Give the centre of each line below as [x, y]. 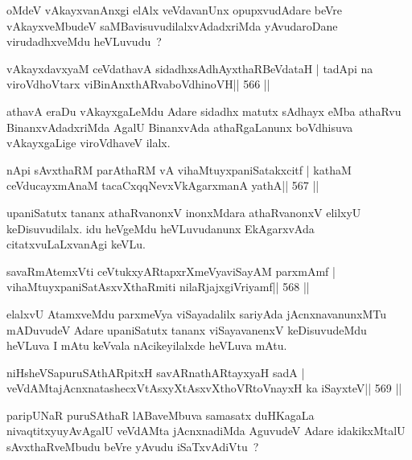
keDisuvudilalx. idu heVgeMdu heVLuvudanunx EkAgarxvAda [161, 228]
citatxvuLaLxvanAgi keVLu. [76, 244]
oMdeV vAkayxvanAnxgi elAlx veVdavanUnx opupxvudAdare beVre [175, 10]
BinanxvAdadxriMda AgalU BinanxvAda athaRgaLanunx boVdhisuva [180, 127]
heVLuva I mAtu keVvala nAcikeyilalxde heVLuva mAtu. [147, 345]
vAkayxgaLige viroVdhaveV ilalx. [89, 143]
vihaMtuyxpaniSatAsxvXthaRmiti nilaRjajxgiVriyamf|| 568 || [158, 287]
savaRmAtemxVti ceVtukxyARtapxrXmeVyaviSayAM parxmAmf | [171, 271]
